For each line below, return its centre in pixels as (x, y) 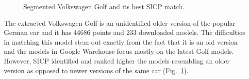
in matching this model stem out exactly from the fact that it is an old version (121, 41)
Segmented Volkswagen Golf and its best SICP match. (104, 6)
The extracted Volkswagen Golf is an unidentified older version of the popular (120, 23)
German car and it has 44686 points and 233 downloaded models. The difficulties (124, 32)
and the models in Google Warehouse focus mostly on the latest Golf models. (119, 51)
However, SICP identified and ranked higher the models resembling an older (117, 60)
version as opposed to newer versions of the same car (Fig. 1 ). (96, 70)
